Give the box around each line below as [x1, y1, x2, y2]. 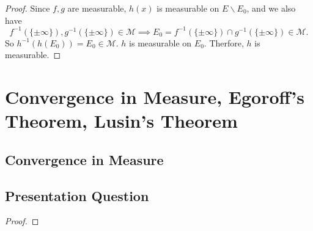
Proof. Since [5, 2, 50, 14]
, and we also [246, 2, 296, 14]
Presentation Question [5, 186, 149, 205]
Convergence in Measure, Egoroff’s [5, 84, 304, 109]
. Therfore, [204, 36, 244, 49]
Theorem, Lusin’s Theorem [5, 108, 238, 133]
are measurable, [67, 2, 127, 14]
